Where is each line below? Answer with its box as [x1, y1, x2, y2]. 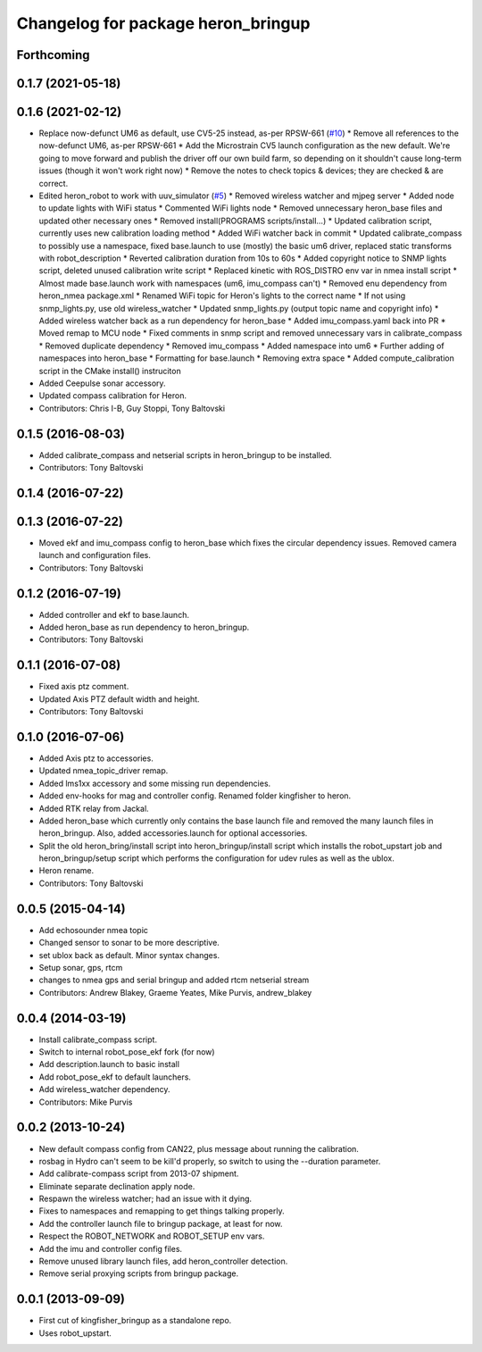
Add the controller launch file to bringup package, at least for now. [38, 1218, 283, 1229]
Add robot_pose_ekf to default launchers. [38, 1072, 192, 1082]
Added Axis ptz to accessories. [38, 753, 154, 764]
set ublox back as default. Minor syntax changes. [38, 949, 220, 960]
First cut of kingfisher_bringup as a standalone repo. [38, 1315, 232, 1326]
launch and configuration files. [38, 550, 152, 561]
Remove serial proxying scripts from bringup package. [38, 1268, 239, 1279]
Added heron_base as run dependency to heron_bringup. [38, 622, 250, 632]
